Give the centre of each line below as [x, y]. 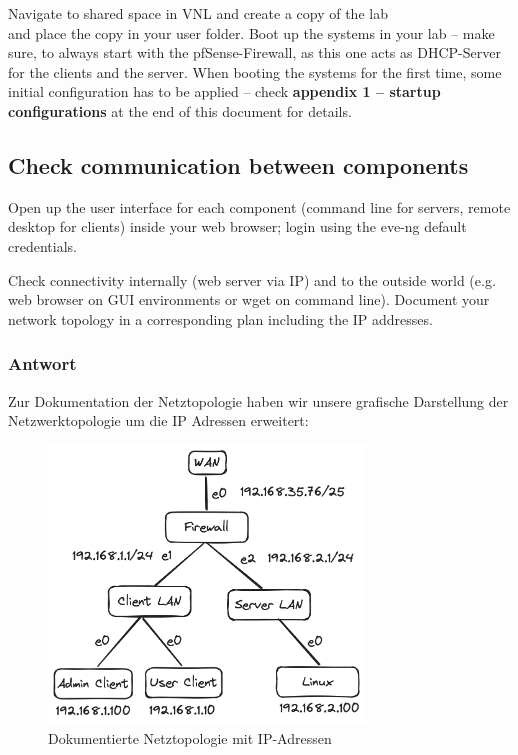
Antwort [42, 363]
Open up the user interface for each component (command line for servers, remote [259, 206]
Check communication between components [238, 164]
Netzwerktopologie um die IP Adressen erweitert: [158, 420]
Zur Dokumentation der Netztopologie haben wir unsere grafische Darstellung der [258, 400]
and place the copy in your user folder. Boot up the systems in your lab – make [251, 32]
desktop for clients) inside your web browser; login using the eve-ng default [237, 226]
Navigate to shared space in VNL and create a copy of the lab [198, 13]
